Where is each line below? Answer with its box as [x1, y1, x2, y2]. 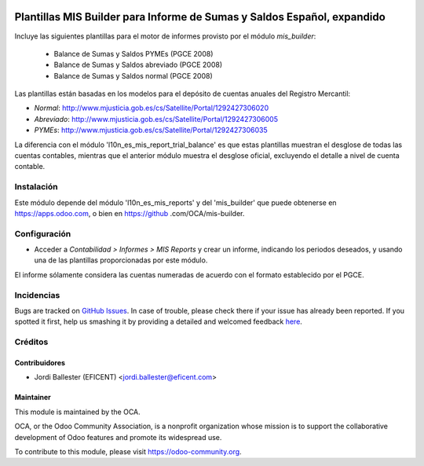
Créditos [14, 336, 49, 347]
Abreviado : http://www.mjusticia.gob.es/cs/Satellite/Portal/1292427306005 [34, 114, 279, 123]
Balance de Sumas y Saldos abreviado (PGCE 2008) [53, 60, 223, 70]
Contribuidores [14, 358, 66, 367]
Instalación [14, 182, 58, 193]
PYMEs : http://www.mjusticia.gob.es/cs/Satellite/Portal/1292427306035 [34, 126, 269, 135]
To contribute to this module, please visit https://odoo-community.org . [14, 446, 243, 456]
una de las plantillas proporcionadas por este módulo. [34, 255, 208, 265]
